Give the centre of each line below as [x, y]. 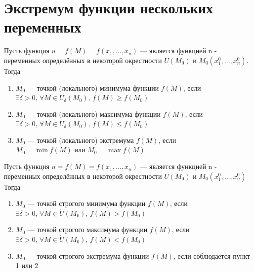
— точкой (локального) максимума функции [94, 114]
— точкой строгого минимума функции [86, 203]
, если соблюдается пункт [212, 255]
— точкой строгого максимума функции [87, 229]
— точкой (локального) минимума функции [93, 87]
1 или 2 [27, 265]
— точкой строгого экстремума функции [88, 255]
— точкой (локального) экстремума [81, 140]
